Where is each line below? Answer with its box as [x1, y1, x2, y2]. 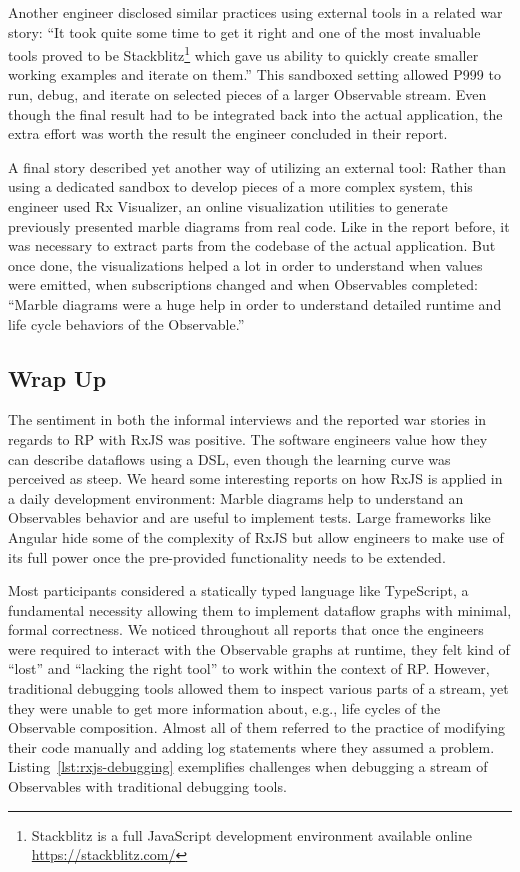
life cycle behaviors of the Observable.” [8, 313, 245, 334]
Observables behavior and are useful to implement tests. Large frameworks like [8, 507, 491, 528]
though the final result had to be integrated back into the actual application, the [8, 103, 503, 124]
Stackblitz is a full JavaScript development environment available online [31, 824, 472, 845]
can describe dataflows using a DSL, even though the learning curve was [8, 448, 451, 469]
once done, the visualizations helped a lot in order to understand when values [8, 254, 483, 275]
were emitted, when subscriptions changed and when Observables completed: [8, 274, 478, 295]
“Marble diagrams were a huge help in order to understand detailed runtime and [8, 293, 502, 314]
